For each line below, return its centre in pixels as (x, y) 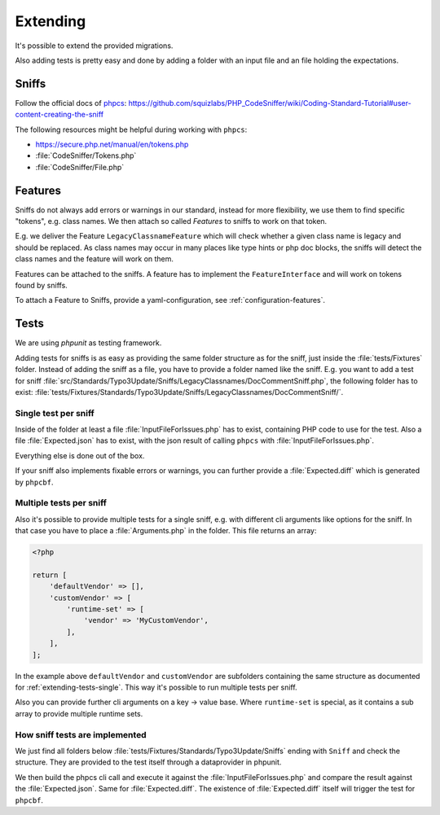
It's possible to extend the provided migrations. (94, 46)
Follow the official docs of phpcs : (71, 103)
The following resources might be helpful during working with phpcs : (131, 129)
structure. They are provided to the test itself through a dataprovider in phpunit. (148, 762)
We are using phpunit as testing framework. (88, 343)
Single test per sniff (55, 413)
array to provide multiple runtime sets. (79, 713)
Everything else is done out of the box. (80, 455)
